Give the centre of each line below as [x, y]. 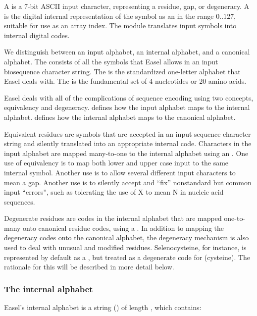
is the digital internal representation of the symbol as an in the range [109, 16]
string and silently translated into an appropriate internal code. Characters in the [128, 143]
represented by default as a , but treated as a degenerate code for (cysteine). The [127, 257]
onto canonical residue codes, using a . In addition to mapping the [124, 228]
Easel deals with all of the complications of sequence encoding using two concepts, [129, 97]
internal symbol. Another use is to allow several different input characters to [120, 172]
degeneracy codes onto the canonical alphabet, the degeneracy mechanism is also [127, 237]
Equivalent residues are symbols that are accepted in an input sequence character [128, 133]
